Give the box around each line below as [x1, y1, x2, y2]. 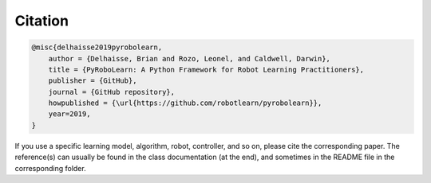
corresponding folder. [14, 163, 87, 173]
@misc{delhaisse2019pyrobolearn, [31, 43, 163, 52]
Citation [14, 12, 69, 29]
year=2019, [48, 110, 91, 119]
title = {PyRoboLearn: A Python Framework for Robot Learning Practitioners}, [48, 64, 365, 74]
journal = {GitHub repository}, [48, 88, 176, 96]
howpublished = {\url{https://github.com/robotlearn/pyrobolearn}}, [48, 99, 322, 107]
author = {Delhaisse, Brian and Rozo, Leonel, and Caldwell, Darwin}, [48, 54, 331, 63]
